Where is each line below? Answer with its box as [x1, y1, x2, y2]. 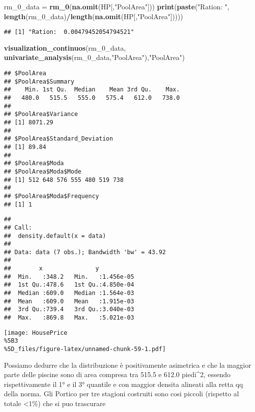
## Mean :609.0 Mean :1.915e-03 [4, 297, 134, 305]
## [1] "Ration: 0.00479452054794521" [4, 29, 134, 36]
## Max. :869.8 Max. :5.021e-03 [4, 314, 134, 322]
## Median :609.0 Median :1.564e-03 [4, 290, 134, 297]
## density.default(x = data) [4, 232, 106, 239]
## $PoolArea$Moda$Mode [4, 168, 82, 175]
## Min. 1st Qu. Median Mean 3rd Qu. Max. [4, 86, 180, 93]
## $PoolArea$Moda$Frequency [4, 192, 99, 200]
